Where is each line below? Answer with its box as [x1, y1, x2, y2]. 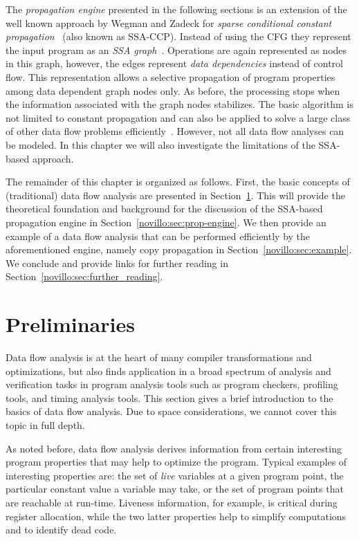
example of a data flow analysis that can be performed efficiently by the [6, 228, 311, 243]
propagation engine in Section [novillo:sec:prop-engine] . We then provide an [6, 214, 326, 229]
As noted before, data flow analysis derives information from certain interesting [6, 441, 342, 455]
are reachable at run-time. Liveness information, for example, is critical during [6, 495, 338, 509]
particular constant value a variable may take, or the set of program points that [6, 482, 344, 496]
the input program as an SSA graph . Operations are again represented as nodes [6, 42, 347, 57]
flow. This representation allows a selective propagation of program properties [6, 69, 335, 84]
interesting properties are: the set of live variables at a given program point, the [6, 468, 344, 482]
